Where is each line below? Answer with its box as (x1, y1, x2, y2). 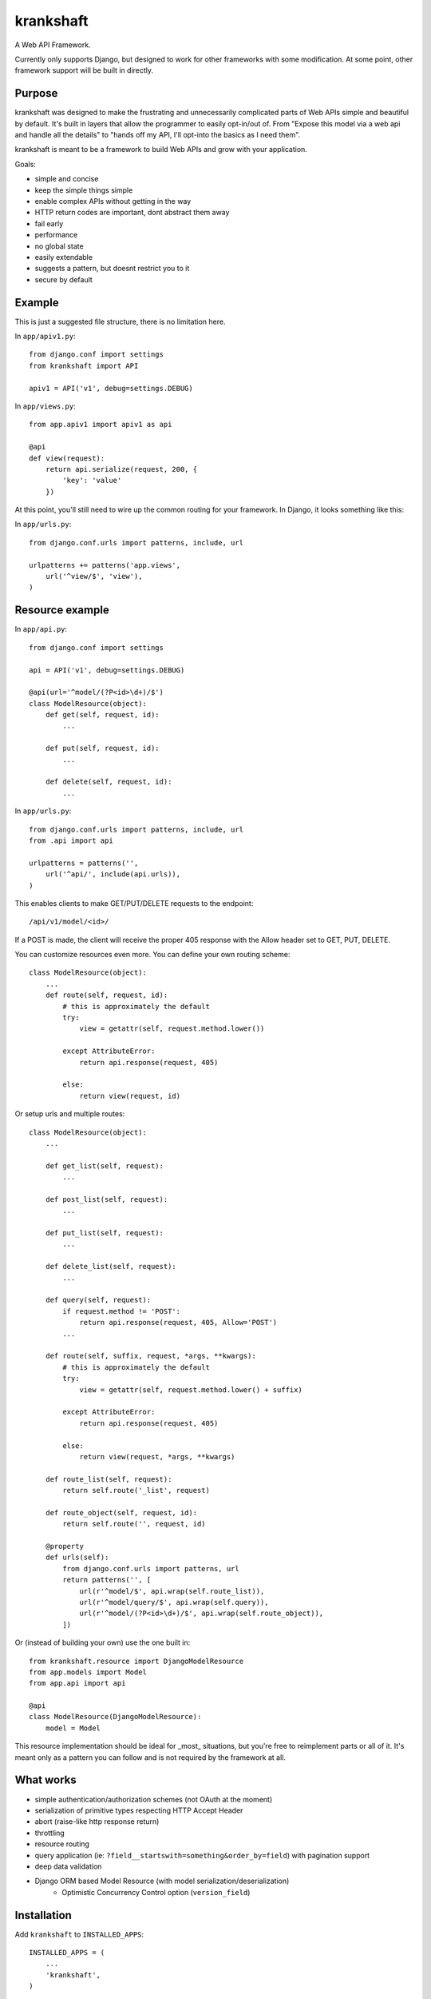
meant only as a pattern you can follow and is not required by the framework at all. (14, 1752, 287, 1762)
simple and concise (34, 174, 99, 184)
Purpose (14, 86, 58, 100)
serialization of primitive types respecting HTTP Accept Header (34, 1805, 243, 1815)
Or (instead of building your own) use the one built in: (14, 1638, 191, 1647)
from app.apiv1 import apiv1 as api (29, 420, 172, 429)
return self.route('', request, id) (62, 1519, 207, 1529)
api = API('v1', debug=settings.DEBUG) (29, 665, 185, 675)
